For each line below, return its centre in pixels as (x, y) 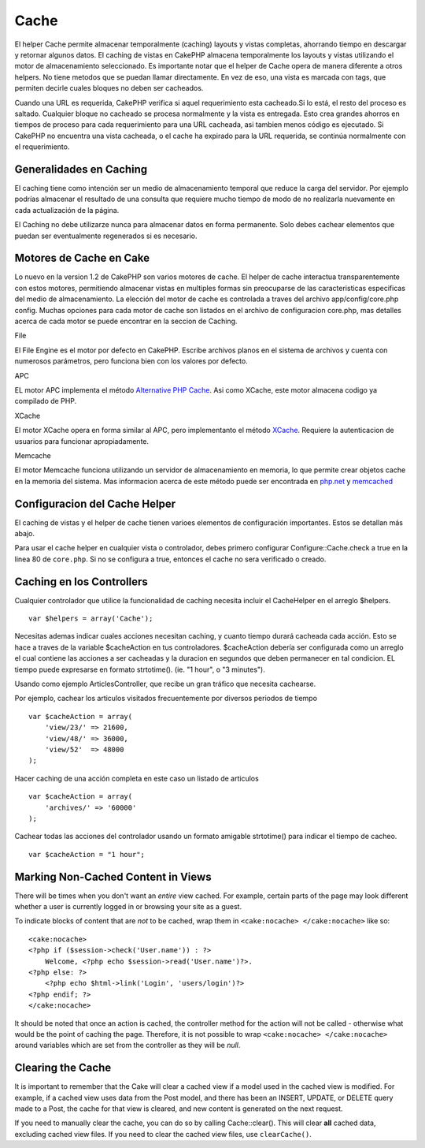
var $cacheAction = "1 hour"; (87, 854)
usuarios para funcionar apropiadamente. (82, 441)
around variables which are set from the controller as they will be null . (128, 1045)
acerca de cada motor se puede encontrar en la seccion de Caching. (126, 321)
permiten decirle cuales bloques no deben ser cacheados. (109, 88)
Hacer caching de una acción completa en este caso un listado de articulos (137, 778)
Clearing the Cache (63, 1068)
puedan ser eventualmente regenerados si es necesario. (106, 236)
